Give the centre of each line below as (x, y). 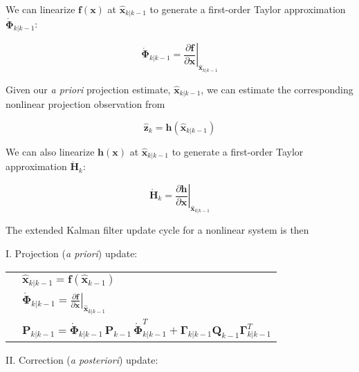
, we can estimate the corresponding (277, 89)
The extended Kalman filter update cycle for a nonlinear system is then (157, 230)
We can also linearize (50, 151)
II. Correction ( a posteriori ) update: (82, 360)
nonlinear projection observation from (85, 104)
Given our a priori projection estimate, (88, 89)
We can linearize (40, 9)
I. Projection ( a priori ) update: (72, 253)
